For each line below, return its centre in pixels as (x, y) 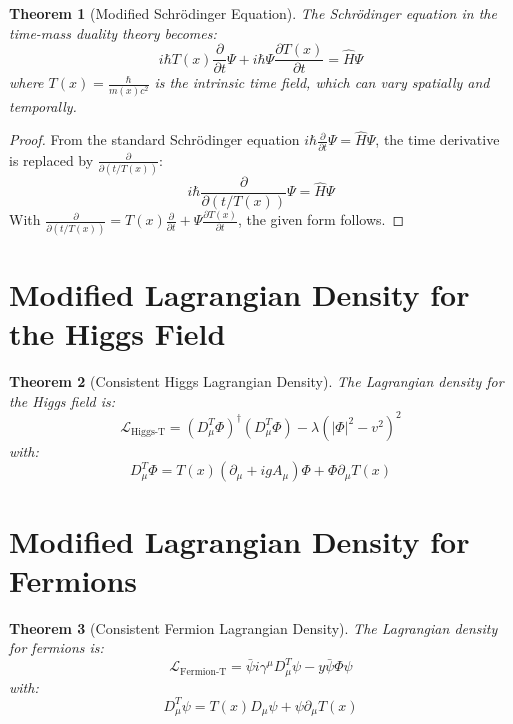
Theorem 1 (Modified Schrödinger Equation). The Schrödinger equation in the (253, 13)
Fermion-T (203, 671)
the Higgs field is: (62, 400)
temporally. (43, 105)
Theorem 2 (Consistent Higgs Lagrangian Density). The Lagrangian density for (256, 381)
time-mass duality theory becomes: (113, 32)
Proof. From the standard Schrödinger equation (154, 139)
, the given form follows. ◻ (321, 219)
